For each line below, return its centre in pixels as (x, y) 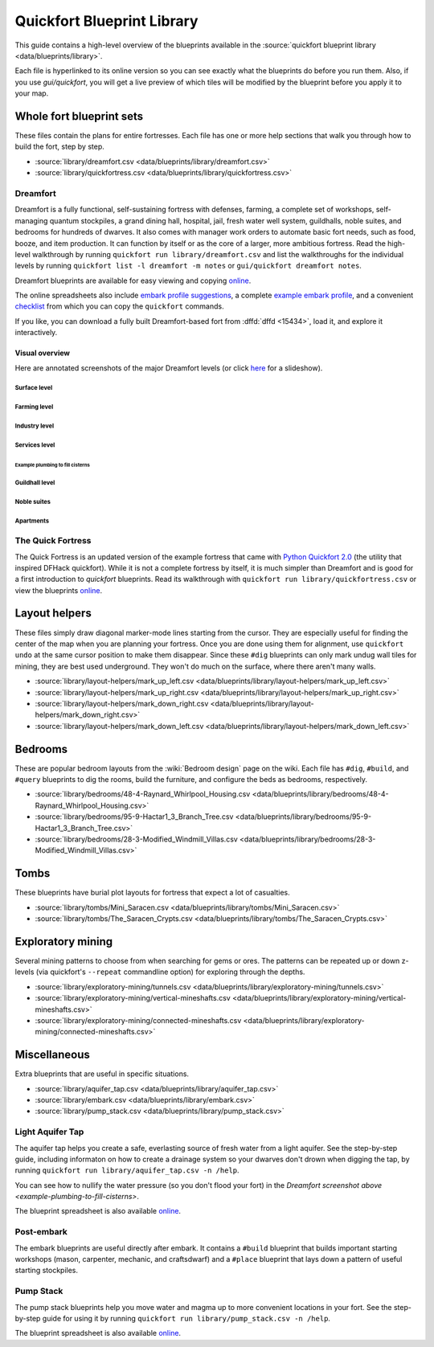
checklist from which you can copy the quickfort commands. (119, 306)
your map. (32, 93)
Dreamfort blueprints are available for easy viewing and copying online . (133, 280)
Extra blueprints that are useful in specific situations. (102, 1074)
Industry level (35, 426)
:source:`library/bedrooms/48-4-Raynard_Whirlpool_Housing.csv (143, 794)
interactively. (36, 333)
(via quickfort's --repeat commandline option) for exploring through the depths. (170, 972)
